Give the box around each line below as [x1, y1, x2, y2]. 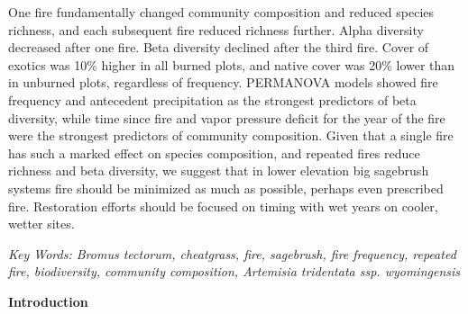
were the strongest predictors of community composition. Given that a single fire [8, 126, 454, 145]
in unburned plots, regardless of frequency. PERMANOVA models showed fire [8, 73, 438, 92]
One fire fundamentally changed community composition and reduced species [8, 3, 435, 21]
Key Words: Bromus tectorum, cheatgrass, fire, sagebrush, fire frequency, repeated [8, 244, 456, 263]
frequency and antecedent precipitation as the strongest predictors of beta [8, 90, 417, 109]
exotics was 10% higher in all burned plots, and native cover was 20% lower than [8, 55, 455, 74]
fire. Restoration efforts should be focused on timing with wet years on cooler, [8, 196, 438, 215]
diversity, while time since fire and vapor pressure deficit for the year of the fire [8, 108, 445, 127]
